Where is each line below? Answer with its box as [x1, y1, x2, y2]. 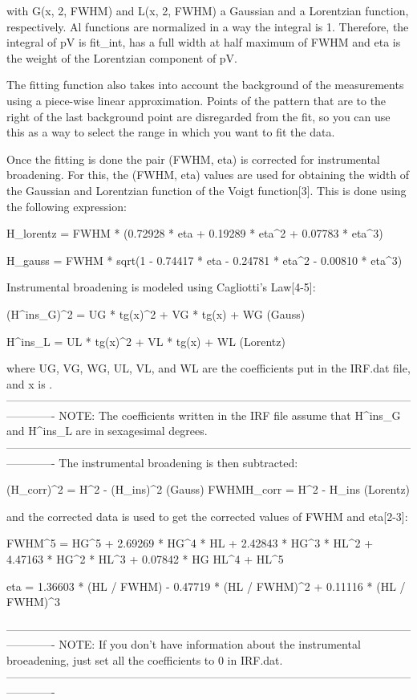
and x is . [6, 375, 53, 392]
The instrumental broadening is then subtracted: [59, 454, 298, 470]
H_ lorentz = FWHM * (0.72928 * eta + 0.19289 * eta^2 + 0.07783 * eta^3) [6, 225, 383, 242]
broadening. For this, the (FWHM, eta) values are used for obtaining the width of [6, 166, 410, 183]
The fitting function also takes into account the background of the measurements [6, 76, 404, 93]
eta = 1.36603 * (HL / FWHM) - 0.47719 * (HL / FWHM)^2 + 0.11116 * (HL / [6, 577, 406, 594]
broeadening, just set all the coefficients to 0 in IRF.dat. [6, 652, 283, 668]
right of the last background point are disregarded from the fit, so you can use [6, 108, 391, 124]
